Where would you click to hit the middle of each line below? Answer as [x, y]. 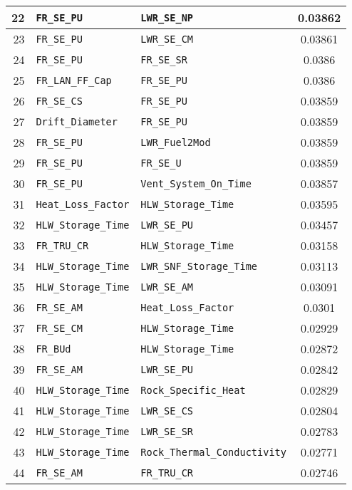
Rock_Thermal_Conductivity [213, 452]
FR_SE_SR [164, 59]
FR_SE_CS [59, 101]
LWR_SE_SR [167, 431]
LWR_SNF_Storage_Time [199, 266]
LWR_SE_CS [167, 411]
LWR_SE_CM [167, 39]
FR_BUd [53, 349]
